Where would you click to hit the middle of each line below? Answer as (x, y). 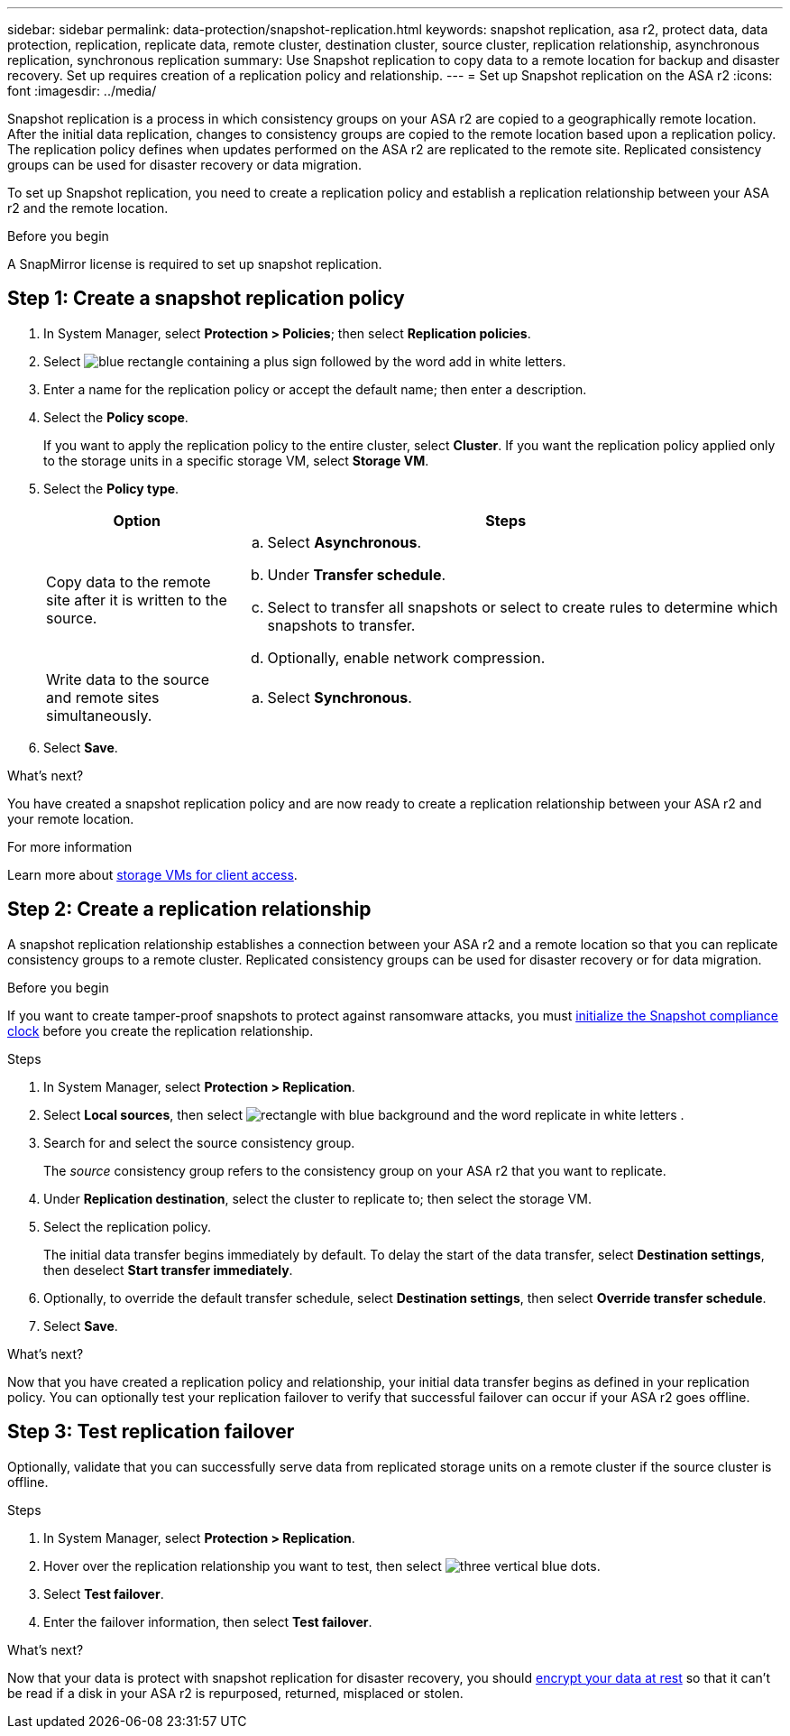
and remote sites (103, 697)
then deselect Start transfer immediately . (168, 1270)
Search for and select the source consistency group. (199, 1142)
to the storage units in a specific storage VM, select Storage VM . (236, 460)
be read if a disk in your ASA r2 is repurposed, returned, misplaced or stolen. (235, 1693)
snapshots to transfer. (341, 625)
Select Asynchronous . (344, 542)
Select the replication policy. (128, 1226)
